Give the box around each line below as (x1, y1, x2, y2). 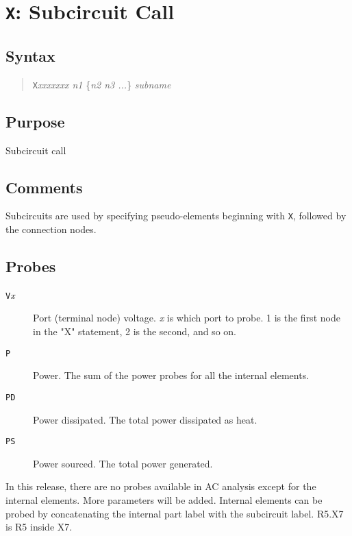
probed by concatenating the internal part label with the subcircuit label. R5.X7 (5, 506, 344, 520)
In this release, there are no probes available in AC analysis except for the (5, 479, 316, 494)
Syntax (5, 45, 55, 66)
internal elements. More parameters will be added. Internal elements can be (5, 493, 323, 507)
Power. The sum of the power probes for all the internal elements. (33, 368, 310, 382)
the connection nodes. (5, 222, 97, 236)
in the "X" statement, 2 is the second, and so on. (33, 324, 236, 339)
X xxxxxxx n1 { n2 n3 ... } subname (32, 77, 171, 91)
